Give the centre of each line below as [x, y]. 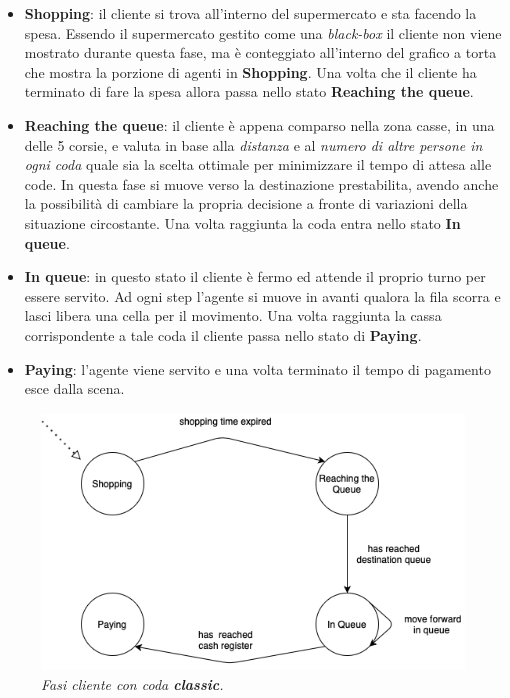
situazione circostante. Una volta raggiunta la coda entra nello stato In [242, 222]
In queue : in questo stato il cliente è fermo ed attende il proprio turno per [255, 276]
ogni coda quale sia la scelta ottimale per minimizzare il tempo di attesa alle [258, 164]
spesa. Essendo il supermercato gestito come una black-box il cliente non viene [263, 32]
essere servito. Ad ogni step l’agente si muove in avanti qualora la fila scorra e [262, 295]
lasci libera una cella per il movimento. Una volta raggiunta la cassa [233, 315]
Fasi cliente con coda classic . [132, 683]
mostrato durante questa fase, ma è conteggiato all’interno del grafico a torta [260, 52]
